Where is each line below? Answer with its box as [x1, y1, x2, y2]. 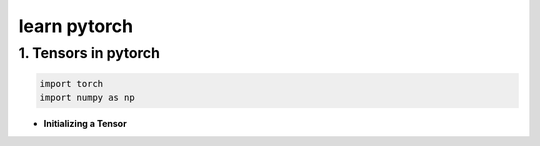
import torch [39, 78, 104, 89]
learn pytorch [18, 15, 134, 37]
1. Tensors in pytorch [18, 44, 160, 62]
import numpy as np [39, 92, 135, 104]
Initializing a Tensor [43, 118, 127, 130]
